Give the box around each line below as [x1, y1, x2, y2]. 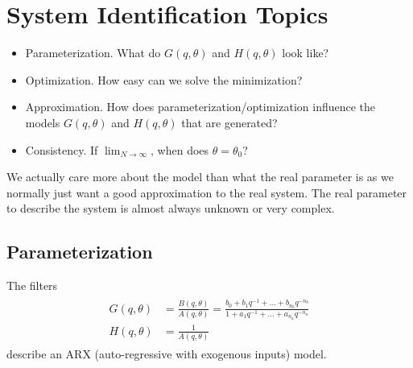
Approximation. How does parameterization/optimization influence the [25, 98, 376, 115]
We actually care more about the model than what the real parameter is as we [6, 168, 394, 185]
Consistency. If [25, 141, 98, 158]
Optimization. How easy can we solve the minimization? [25, 71, 303, 88]
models [25, 114, 60, 130]
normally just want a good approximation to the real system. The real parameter [6, 184, 407, 201]
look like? [282, 44, 329, 61]
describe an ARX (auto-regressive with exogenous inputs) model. [6, 345, 327, 362]
